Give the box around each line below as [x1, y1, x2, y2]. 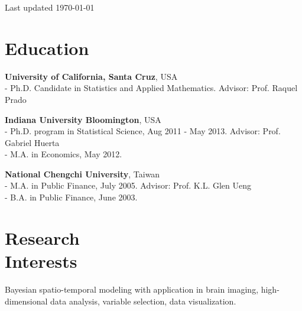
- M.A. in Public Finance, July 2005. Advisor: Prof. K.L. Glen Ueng [5, 179, 252, 192]
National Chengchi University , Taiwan [5, 167, 160, 180]
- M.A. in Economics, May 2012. [5, 148, 122, 160]
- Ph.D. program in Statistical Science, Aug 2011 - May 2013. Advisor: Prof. [5, 125, 281, 137]
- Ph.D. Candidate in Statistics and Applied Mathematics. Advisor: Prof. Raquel [5, 82, 298, 94]
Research [5, 225, 80, 250]
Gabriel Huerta [5, 136, 60, 148]
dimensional [5, 294, 48, 307]
